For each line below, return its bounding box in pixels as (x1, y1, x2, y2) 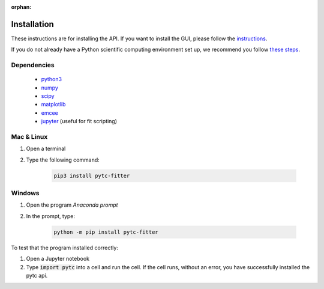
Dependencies (11, 61, 55, 69)
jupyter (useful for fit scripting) (41, 118, 117, 125)
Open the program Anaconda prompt (26, 201, 118, 208)
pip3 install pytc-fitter (53, 172, 130, 179)
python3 (41, 76, 62, 83)
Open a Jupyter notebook (26, 255, 90, 263)
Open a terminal (26, 145, 66, 153)
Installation (11, 19, 54, 29)
